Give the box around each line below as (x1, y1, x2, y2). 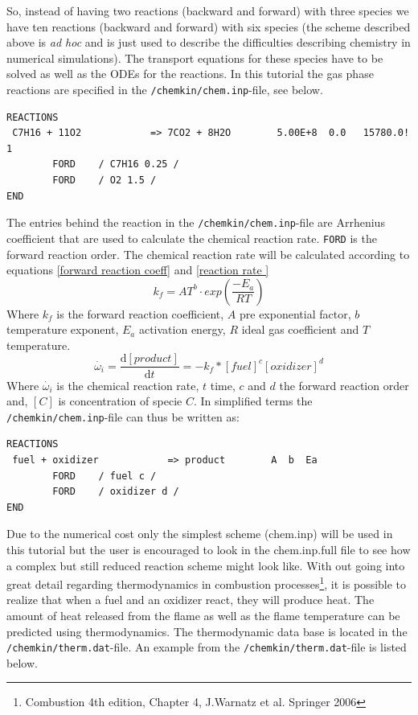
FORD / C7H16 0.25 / (52, 158, 179, 171)
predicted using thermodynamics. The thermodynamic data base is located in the (6, 623, 408, 639)
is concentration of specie (58, 392, 182, 409)
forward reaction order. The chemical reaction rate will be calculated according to (6, 245, 410, 262)
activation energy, (138, 321, 226, 338)
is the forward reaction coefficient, (56, 305, 224, 322)
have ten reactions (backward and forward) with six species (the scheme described (6, 18, 411, 35)
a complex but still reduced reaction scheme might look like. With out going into (6, 557, 405, 573)
